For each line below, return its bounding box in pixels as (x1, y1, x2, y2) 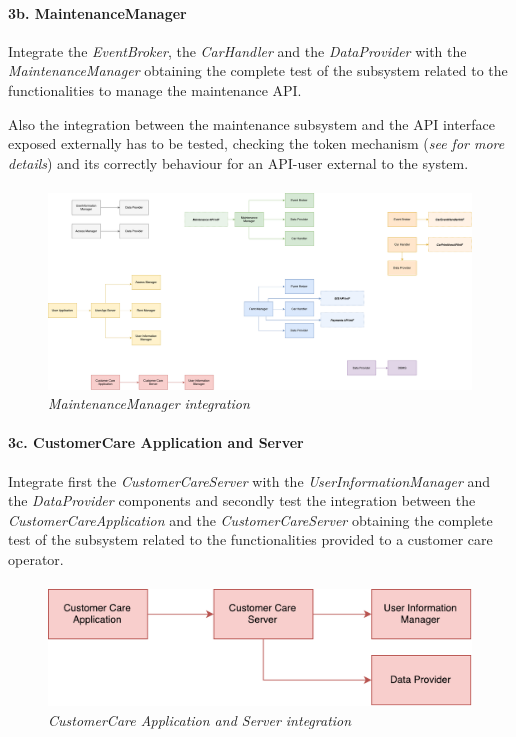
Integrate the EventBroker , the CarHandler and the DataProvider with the (8, 40, 467, 61)
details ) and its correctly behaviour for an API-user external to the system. (8, 152, 469, 173)
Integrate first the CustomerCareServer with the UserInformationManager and (8, 470, 491, 491)
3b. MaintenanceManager (8, 2, 187, 23)
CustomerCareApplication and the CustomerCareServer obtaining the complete (8, 509, 493, 530)
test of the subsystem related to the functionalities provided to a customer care (8, 529, 493, 550)
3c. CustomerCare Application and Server (8, 432, 304, 453)
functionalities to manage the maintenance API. (8, 79, 302, 100)
